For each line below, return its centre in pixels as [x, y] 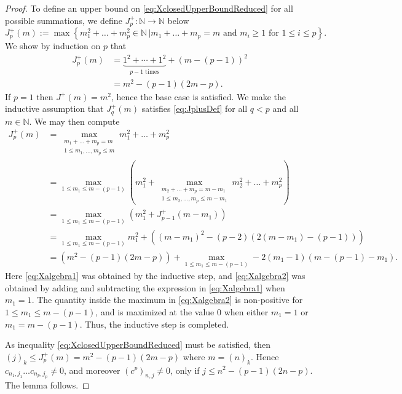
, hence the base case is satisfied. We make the [199, 96]
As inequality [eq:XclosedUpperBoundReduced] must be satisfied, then [138, 345]
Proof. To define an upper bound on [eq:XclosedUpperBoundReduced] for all [149, 8]
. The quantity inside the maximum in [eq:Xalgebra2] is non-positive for [167, 300]
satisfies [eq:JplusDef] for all [195, 108]
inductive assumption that [54, 108]
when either [246, 311]
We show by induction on [53, 46]
